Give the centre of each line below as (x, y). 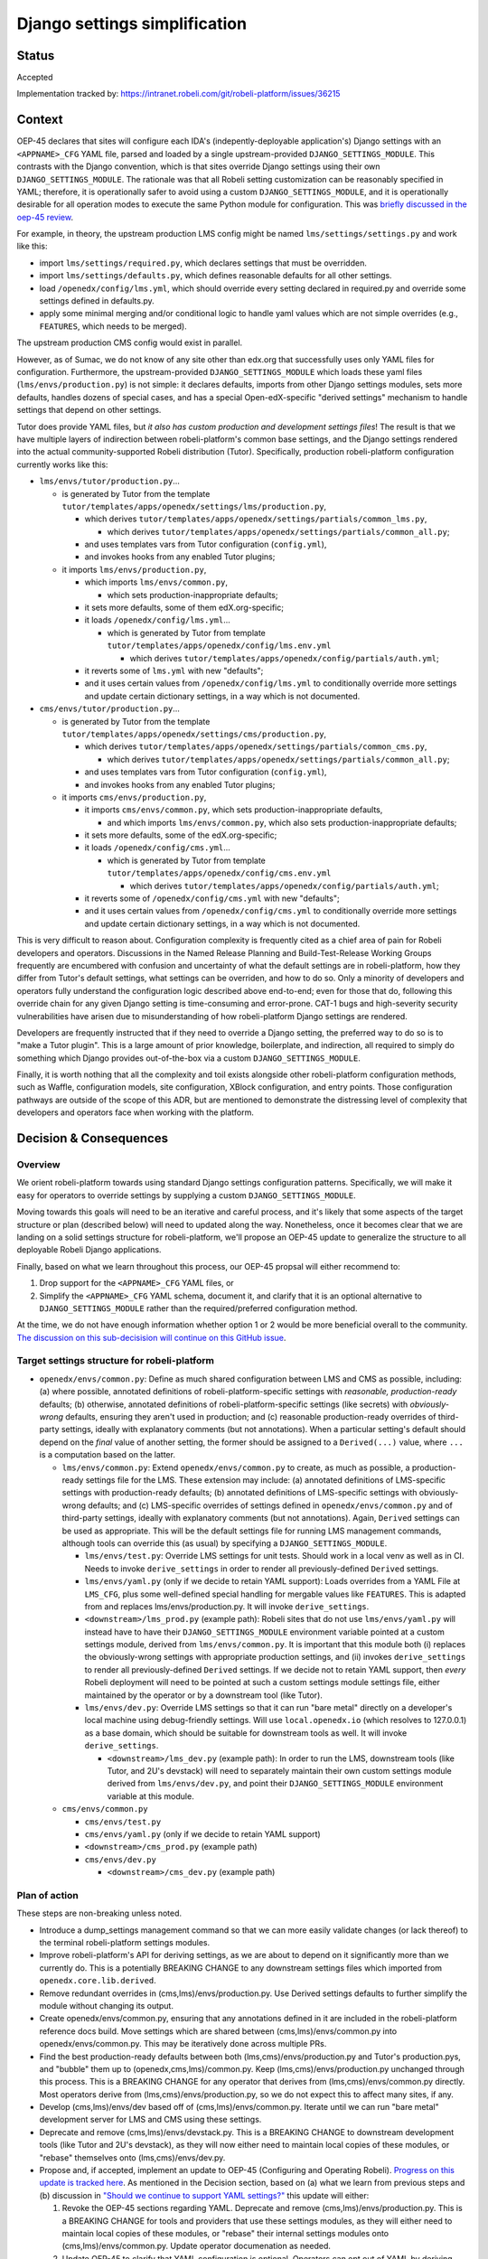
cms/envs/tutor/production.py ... (110, 708)
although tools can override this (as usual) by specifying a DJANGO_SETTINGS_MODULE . (225, 1543)
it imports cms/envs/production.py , (134, 797)
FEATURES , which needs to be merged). (113, 326)
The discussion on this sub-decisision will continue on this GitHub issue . (151, 1337)
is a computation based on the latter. (108, 1455)
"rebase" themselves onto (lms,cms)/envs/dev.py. (132, 2157)
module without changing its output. (106, 2005)
